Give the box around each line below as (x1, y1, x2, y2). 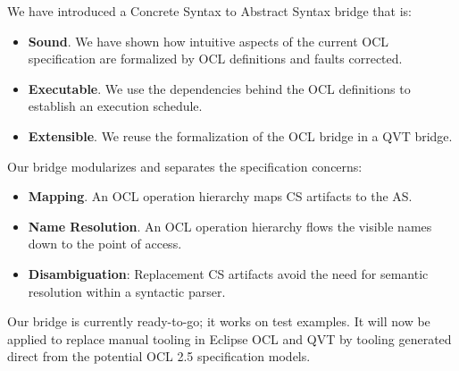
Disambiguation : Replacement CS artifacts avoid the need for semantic (28, 264, 429, 282)
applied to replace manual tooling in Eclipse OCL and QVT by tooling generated (7, 329, 452, 348)
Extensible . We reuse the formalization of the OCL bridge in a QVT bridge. (28, 126, 453, 145)
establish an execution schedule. (28, 97, 203, 115)
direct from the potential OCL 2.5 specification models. (7, 347, 311, 366)
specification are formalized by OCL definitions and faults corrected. (28, 49, 403, 68)
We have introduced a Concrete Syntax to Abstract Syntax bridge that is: (7, 2, 412, 20)
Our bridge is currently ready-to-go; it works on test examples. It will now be (7, 312, 430, 331)
